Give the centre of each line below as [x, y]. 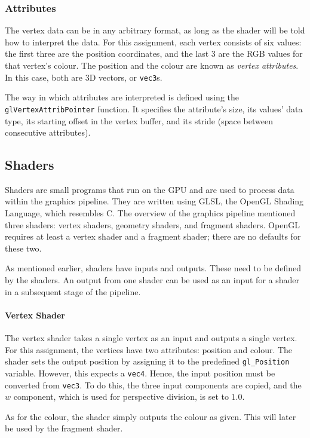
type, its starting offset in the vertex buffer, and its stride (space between [139, 120]
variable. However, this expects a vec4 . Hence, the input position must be [140, 373]
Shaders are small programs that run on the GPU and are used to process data [150, 189]
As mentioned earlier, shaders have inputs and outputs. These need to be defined [153, 268]
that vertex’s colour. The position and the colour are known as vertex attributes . [152, 65]
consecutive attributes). [48, 132]
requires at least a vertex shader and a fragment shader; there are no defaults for [153, 236]
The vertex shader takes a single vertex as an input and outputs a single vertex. [151, 338]
